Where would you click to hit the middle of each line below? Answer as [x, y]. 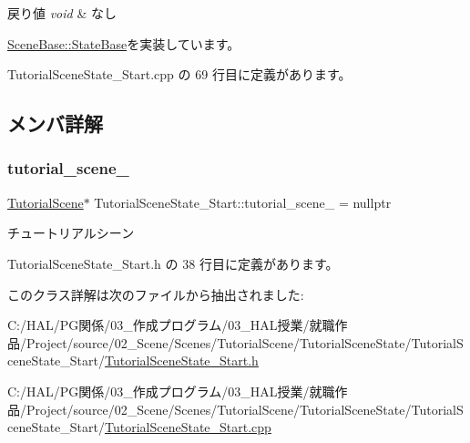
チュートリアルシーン [71, 233]
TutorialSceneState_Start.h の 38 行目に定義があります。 [173, 263]
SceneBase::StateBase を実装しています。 [124, 43]
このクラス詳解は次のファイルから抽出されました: [156, 294]
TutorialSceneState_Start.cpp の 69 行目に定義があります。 [179, 74]
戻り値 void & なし [62, 13]
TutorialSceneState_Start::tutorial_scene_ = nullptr [243, 202]
